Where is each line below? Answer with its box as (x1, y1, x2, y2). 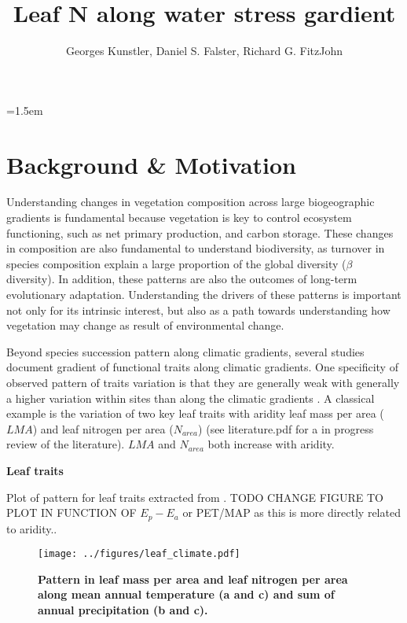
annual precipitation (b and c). (38, 602, 208, 618)
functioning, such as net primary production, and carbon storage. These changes (6, 224, 394, 241)
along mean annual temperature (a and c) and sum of (38, 586, 335, 603)
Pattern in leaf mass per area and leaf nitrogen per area (38, 570, 348, 587)
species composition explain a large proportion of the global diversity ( (6, 255, 346, 271)
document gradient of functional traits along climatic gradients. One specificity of (6, 359, 398, 375)
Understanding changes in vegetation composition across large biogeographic (6, 194, 375, 210)
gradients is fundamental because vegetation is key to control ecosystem (6, 209, 352, 226)
